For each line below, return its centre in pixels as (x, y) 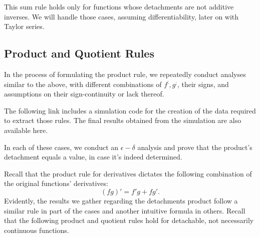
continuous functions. (37, 230)
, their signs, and (203, 84)
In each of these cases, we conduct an (61, 147)
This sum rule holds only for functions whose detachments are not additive (119, 6)
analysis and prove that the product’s (195, 147)
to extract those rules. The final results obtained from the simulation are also (123, 120)
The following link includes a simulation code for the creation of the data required (130, 110)
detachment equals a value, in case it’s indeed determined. (93, 157)
